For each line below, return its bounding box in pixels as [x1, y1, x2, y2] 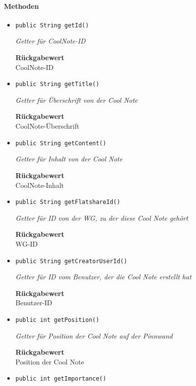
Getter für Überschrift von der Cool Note [15, 94, 138, 105]
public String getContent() [15, 139, 106, 147]
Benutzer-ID [15, 297, 52, 308]
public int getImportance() [15, 375, 106, 383]
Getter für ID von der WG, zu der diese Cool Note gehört [15, 212, 188, 223]
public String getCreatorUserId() [15, 257, 127, 265]
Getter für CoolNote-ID [15, 36, 86, 46]
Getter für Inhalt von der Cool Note [15, 154, 123, 164]
